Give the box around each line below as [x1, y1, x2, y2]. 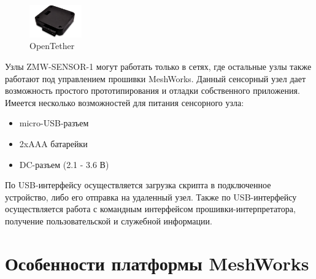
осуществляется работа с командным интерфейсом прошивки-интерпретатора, [5, 202, 296, 215]
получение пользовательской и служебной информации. [5, 214, 212, 227]
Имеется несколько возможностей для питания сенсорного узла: [5, 96, 244, 109]
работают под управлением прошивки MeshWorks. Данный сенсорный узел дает [5, 72, 306, 85]
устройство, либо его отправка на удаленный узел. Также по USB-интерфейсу [5, 190, 297, 203]
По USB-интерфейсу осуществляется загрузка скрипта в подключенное [5, 178, 271, 191]
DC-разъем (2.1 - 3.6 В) [19, 158, 109, 170]
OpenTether [29, 39, 75, 52]
